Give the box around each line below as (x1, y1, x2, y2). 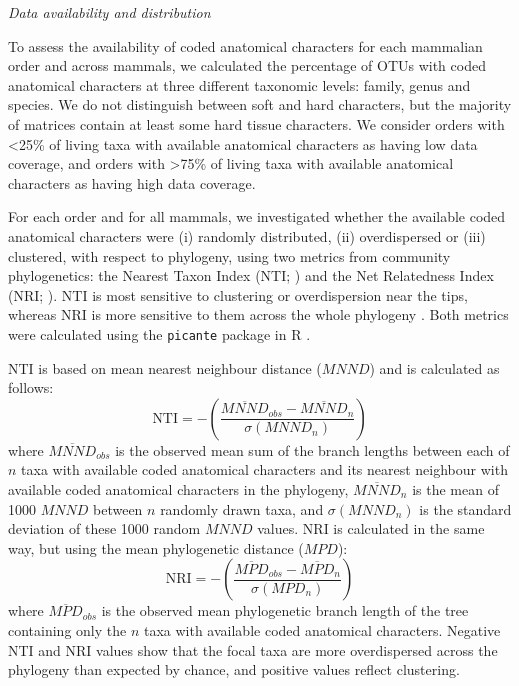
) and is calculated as (369, 357, 500, 378)
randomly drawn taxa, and (160, 498, 324, 519)
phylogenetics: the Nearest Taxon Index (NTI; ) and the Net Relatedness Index (8, 265, 494, 286)
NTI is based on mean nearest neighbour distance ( (8, 357, 322, 378)
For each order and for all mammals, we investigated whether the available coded (8, 206, 506, 227)
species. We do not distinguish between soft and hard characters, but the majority (8, 94, 512, 115)
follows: (8, 377, 54, 398)
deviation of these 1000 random (8, 518, 201, 539)
